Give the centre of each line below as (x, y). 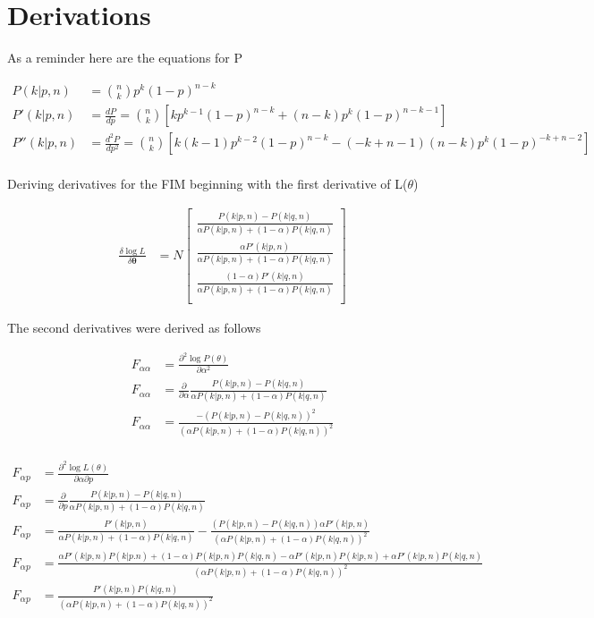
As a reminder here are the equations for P (125, 58)
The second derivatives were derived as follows (134, 327)
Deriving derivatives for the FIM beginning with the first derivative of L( (208, 184)
